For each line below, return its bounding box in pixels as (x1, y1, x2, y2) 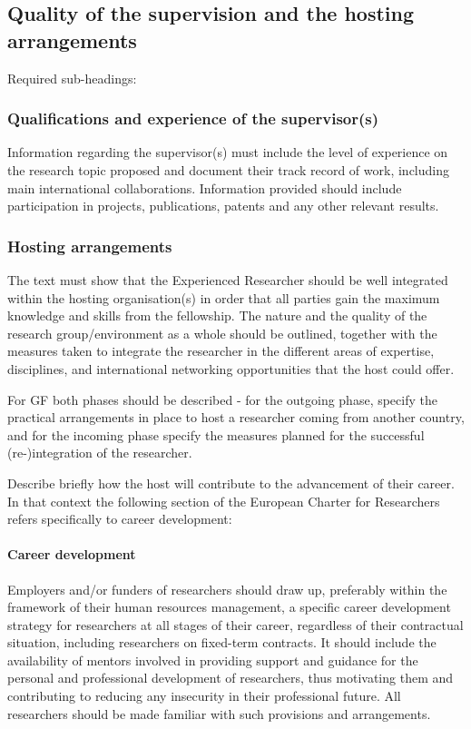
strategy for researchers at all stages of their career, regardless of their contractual (7, 615, 464, 634)
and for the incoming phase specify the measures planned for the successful (7, 425, 425, 444)
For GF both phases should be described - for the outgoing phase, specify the (7, 389, 437, 409)
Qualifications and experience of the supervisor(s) (7, 107, 379, 130)
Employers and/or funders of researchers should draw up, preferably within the (7, 579, 447, 598)
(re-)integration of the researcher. (7, 443, 192, 462)
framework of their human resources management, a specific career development (7, 597, 451, 616)
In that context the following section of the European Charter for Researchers (7, 491, 440, 510)
